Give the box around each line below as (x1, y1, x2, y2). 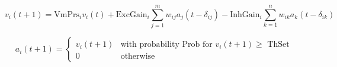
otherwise (120, 52, 155, 61)
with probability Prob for (120, 40, 213, 49)
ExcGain (115, 10, 147, 19)
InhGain (230, 10, 260, 19)
